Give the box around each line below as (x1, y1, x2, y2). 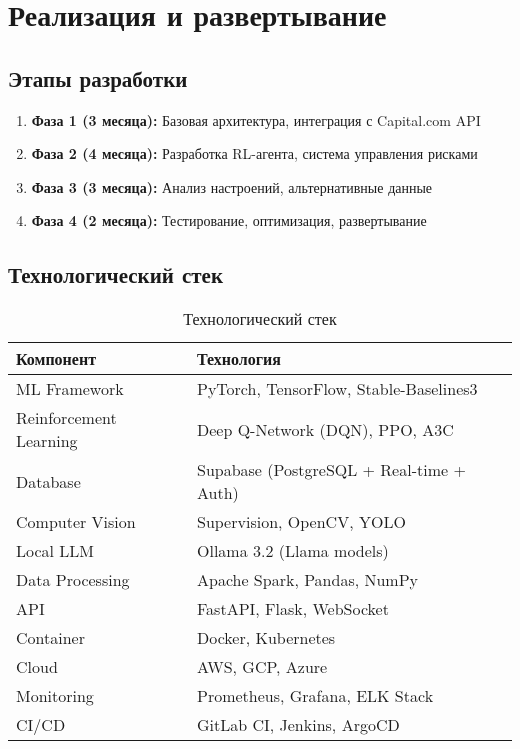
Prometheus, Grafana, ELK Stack (196, 684, 434, 708)
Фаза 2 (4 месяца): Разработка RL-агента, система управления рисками (31, 143, 478, 164)
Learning (16, 429, 78, 453)
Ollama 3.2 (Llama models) (196, 539, 389, 563)
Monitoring (16, 684, 94, 708)
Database (16, 469, 81, 493)
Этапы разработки (8, 62, 188, 93)
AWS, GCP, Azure (196, 655, 328, 679)
